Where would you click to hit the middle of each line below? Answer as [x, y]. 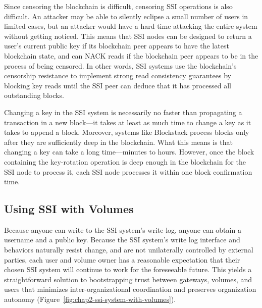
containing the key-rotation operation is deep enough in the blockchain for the [125, 161]
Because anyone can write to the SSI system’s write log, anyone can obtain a [123, 229]
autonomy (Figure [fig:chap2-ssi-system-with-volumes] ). [90, 299]
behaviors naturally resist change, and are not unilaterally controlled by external [129, 250]
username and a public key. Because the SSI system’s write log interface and [122, 240]
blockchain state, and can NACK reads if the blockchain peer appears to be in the [131, 55]
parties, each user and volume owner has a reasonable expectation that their [122, 259]
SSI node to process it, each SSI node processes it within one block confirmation [128, 171]
